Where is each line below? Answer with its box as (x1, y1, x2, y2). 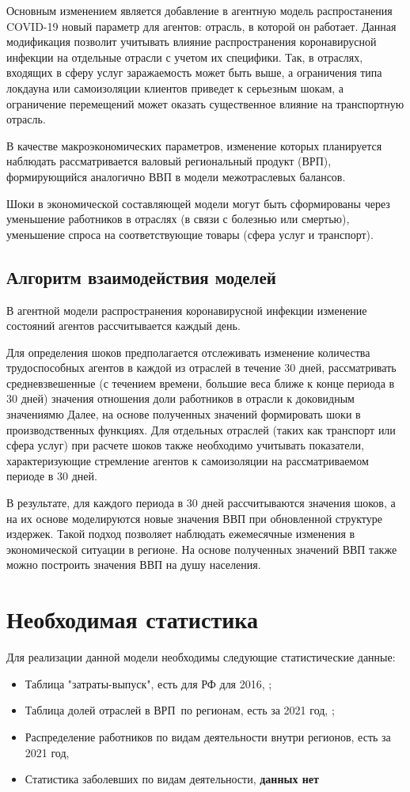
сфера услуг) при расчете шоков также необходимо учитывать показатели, (6, 437, 364, 453)
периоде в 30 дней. (6, 468, 97, 484)
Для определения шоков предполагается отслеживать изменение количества (6, 343, 370, 360)
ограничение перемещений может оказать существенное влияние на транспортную (6, 95, 404, 112)
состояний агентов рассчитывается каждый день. (6, 317, 241, 334)
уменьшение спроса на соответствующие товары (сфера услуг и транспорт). (6, 225, 374, 242)
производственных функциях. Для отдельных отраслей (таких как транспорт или (6, 421, 396, 438)
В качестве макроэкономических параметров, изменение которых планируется (6, 137, 382, 153)
